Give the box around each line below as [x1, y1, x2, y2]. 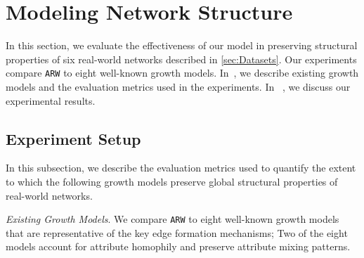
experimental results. [6, 93, 96, 108]
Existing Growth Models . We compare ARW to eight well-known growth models [6, 212, 339, 226]
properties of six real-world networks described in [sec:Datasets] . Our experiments [6, 51, 357, 66]
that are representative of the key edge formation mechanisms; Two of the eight [6, 225, 348, 240]
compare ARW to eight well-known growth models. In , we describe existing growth [6, 65, 359, 80]
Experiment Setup [6, 127, 141, 149]
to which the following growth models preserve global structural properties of [6, 174, 338, 188]
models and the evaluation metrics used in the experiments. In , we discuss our [6, 79, 351, 93]
